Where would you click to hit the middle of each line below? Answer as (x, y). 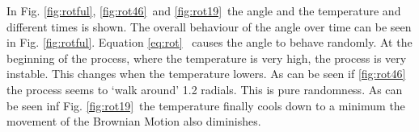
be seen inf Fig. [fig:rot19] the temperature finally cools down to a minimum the (206, 105)
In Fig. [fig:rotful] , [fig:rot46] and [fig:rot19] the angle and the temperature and (204, 10)
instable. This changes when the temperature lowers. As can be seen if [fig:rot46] (206, 74)
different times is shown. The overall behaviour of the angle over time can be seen (209, 26)
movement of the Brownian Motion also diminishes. (134, 121)
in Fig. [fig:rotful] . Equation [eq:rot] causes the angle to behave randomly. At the (209, 42)
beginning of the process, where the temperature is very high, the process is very (207, 58)
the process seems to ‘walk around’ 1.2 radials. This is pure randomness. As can (205, 89)
